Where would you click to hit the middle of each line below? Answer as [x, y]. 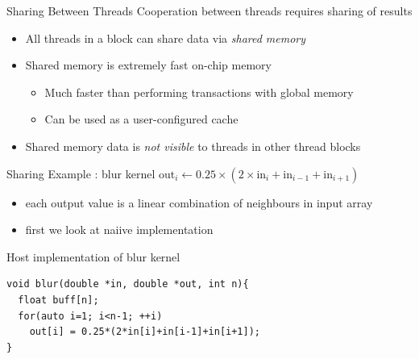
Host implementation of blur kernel [93, 256]
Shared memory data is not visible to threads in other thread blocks [193, 146]
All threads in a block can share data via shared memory [166, 38]
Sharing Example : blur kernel [81, 173]
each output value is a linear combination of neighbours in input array [199, 202]
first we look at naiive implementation [119, 230]
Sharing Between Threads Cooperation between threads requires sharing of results [209, 10]
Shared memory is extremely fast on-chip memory [148, 65]
